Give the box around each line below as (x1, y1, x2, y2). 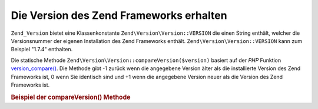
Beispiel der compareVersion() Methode (11, 93, 131, 101)
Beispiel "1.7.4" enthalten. (11, 46, 73, 53)
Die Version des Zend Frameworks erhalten (11, 9, 227, 22)
